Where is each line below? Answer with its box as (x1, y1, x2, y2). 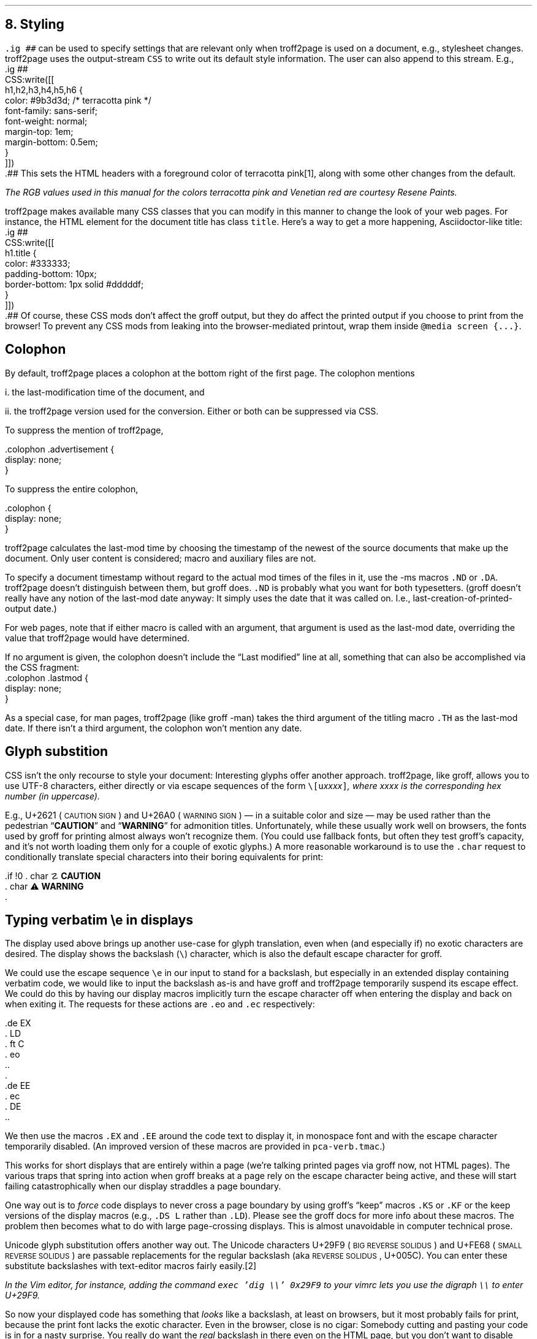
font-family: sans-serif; (5, 105, 98, 116)
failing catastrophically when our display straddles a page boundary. (5, 1181, 281, 1192)
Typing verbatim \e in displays (5, 912, 194, 928)
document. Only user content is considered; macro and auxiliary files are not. (5, 552, 316, 563)
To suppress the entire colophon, (5, 483, 139, 494)
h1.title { (5, 247, 37, 258)
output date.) (5, 603, 57, 614)
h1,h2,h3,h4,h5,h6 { (5, 84, 83, 95)
